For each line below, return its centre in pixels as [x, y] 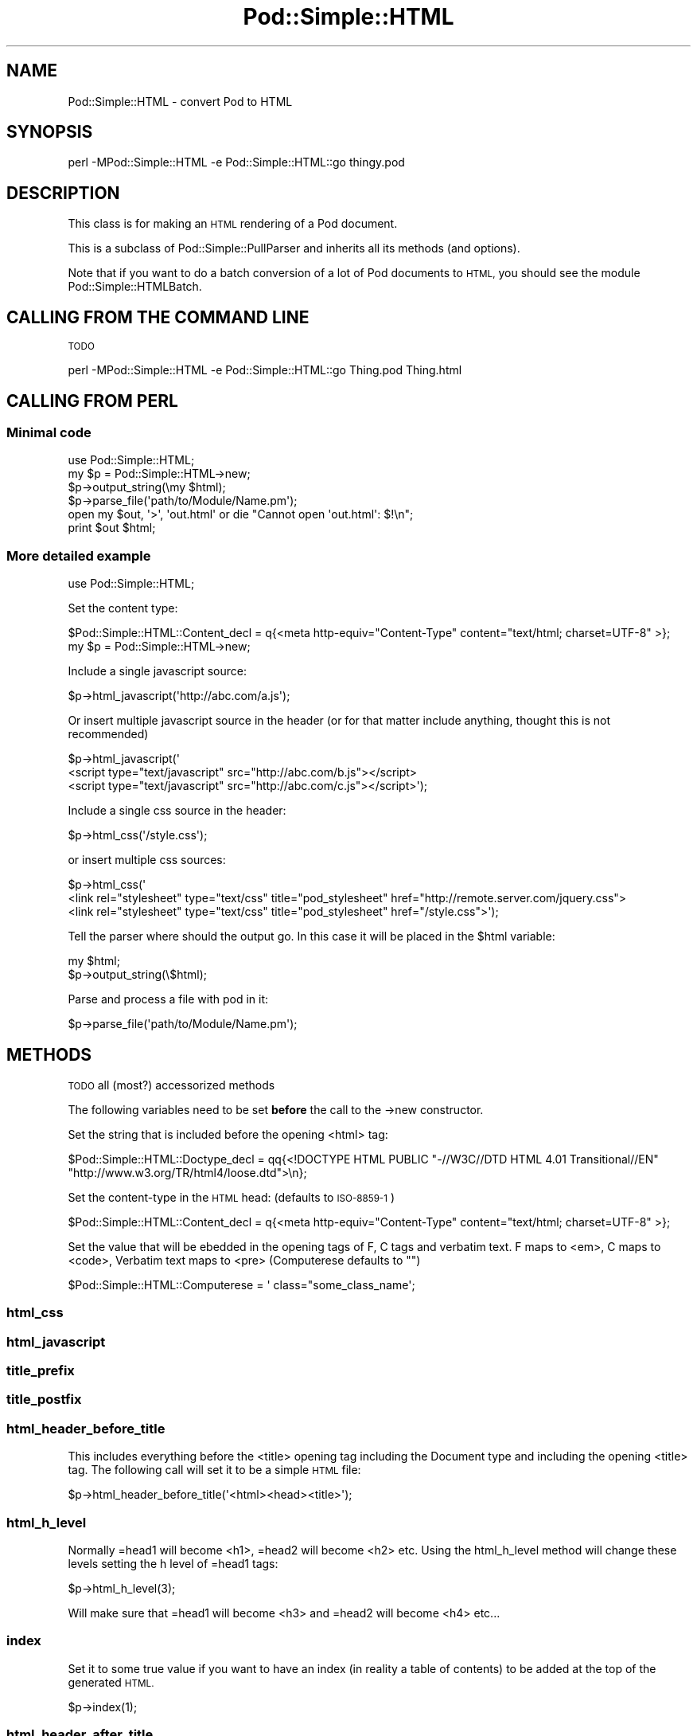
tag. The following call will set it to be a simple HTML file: [214, 1470]
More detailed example [79, 555]
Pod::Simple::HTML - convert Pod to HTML [180, 101]
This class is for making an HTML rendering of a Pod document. [233, 224]
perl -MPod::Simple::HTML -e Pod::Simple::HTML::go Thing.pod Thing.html [265, 370]
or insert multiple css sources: [147, 860]
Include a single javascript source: [157, 671]
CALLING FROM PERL [92, 401]
